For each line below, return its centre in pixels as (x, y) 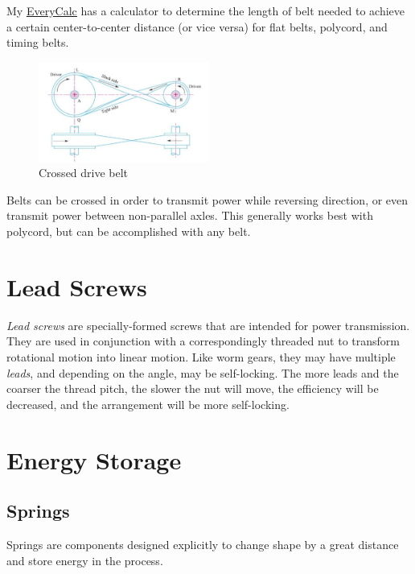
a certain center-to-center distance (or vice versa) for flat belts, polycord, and (197, 26)
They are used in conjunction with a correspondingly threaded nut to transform (203, 341)
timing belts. (38, 42)
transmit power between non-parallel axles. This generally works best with (190, 215)
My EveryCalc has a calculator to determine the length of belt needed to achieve (206, 10)
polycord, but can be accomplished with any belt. (129, 231)
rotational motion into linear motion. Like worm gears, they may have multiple (201, 356)
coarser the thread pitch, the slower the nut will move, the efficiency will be (193, 388)
